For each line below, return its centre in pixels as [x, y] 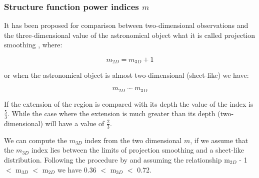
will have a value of [75, 123]
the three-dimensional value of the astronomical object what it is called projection [130, 35]
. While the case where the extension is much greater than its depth [111, 113]
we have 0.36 [77, 169]
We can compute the [35, 140]
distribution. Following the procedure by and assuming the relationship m [117, 159]
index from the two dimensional [133, 140]
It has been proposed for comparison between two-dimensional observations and [126, 25]
